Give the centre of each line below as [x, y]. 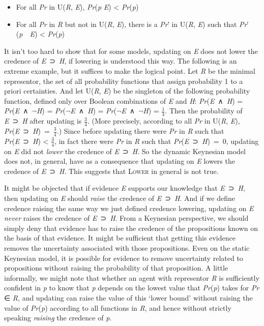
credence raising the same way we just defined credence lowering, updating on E [129, 208]
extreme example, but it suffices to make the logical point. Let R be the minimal [130, 70]
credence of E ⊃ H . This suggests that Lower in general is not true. [111, 171]
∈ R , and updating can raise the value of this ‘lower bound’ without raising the [128, 297]
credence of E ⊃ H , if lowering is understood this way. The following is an [121, 61]
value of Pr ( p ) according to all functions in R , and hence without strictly [118, 307]
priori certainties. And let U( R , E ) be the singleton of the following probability [127, 91]
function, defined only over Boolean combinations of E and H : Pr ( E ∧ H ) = [124, 100]
